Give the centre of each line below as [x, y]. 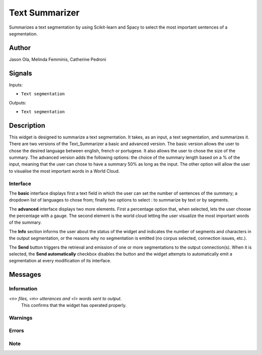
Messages [25, 275]
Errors [16, 331]
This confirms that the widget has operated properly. [74, 305]
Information [23, 289]
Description [27, 126]
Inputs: [16, 85]
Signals [21, 73]
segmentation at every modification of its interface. [60, 261]
